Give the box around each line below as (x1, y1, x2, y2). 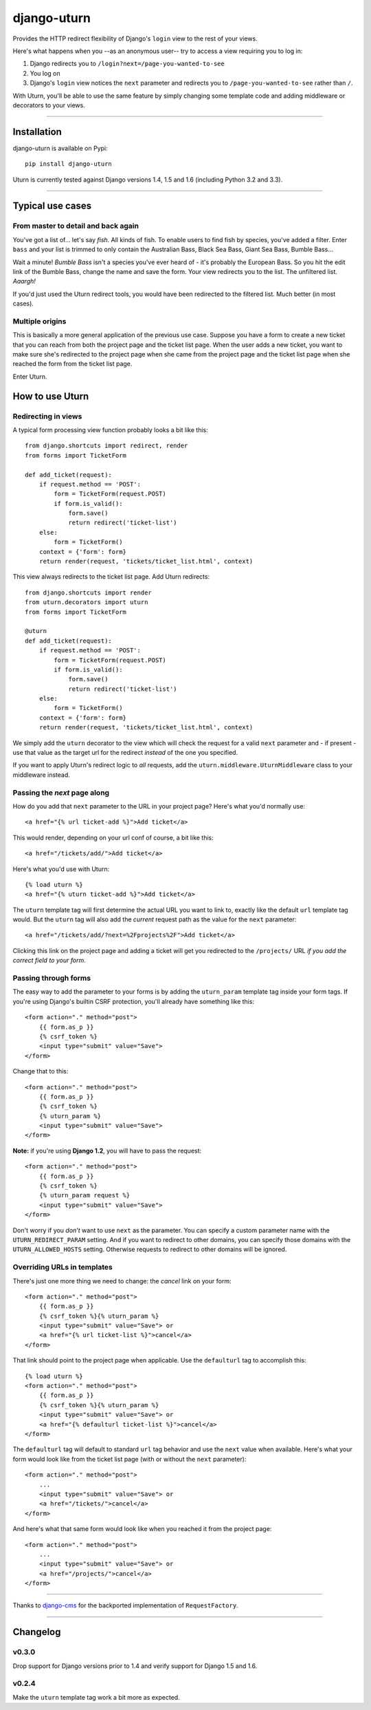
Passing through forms (12, 974, 91, 983)
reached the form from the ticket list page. (12, 360, 133, 368)
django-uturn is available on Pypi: (12, 144, 108, 152)
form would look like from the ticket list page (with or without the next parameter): (12, 1455, 247, 1463)
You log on (30, 69, 61, 77)
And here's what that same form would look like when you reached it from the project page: (12, 1525, 272, 1533)
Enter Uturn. (12, 372, 47, 381)
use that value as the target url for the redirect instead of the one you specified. (12, 749, 238, 757)
